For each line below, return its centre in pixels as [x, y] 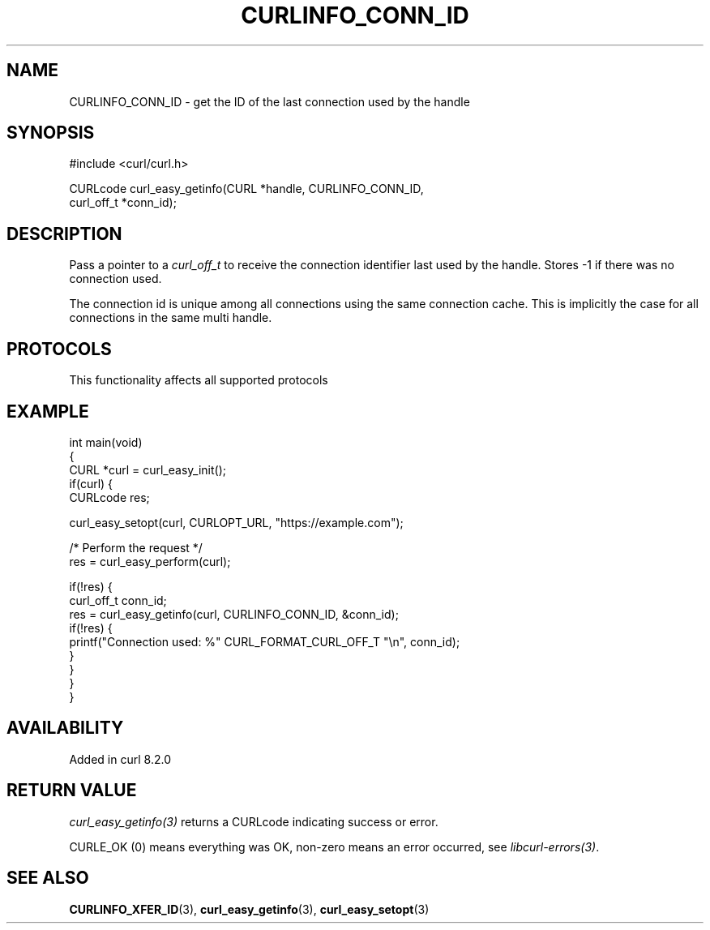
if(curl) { [91, 483]
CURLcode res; [109, 497]
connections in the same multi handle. [171, 318]
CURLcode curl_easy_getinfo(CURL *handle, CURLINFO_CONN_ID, [246, 189]
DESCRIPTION [64, 234]
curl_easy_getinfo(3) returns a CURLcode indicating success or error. [254, 821]
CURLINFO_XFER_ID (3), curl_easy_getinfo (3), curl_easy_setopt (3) [249, 909]
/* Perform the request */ [136, 547]
